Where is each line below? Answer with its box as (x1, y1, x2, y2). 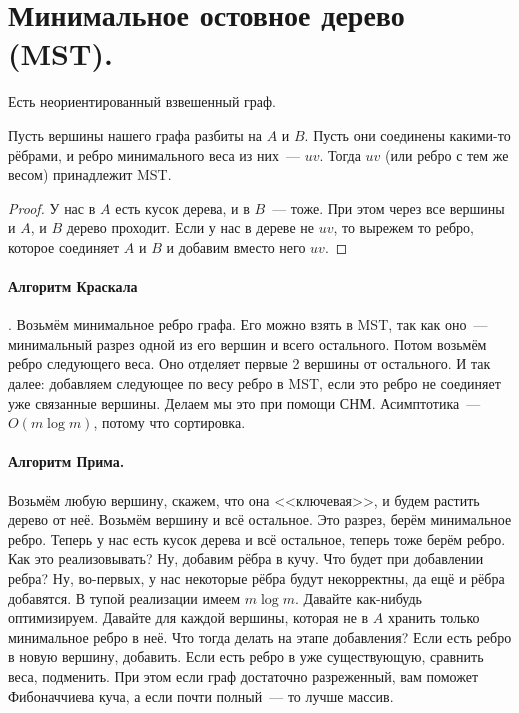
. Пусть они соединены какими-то (304, 124, 511, 145)
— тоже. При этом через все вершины (272, 197, 505, 218)
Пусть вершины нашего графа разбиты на (8, 124, 262, 145)
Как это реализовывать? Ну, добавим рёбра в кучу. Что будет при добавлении (8, 548, 484, 569)
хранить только (388, 607, 480, 628)
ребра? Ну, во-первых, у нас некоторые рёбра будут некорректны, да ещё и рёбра (8, 568, 505, 588)
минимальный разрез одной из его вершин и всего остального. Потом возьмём (8, 333, 487, 354)
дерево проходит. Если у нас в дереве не (66, 217, 314, 238)
